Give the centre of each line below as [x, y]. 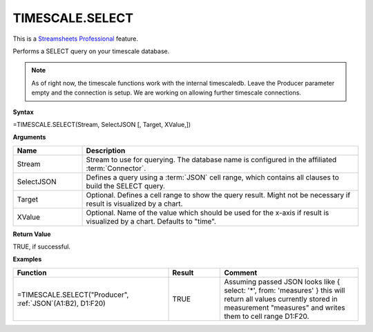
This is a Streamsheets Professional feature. [75, 39]
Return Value [32, 234]
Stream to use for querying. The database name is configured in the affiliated [211, 159]
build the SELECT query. [126, 186]
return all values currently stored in [281, 299]
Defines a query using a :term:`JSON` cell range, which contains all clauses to [213, 177]
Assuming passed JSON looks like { [282, 282]
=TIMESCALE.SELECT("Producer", [73, 295]
